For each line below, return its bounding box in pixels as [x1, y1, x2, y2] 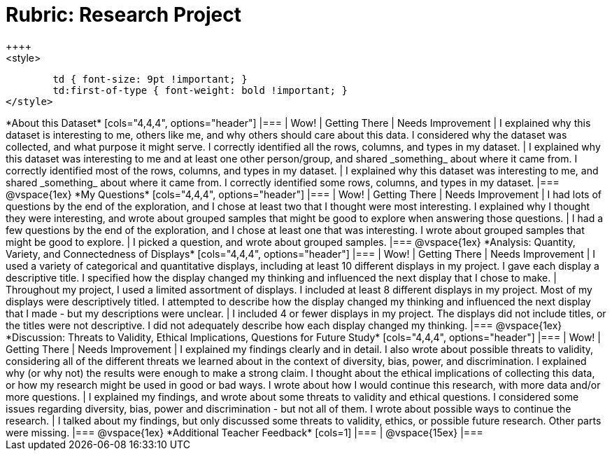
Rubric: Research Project [6, 3, 241, 27]
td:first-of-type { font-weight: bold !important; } [52, 84, 348, 96]
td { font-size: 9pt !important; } [52, 73, 248, 85]
